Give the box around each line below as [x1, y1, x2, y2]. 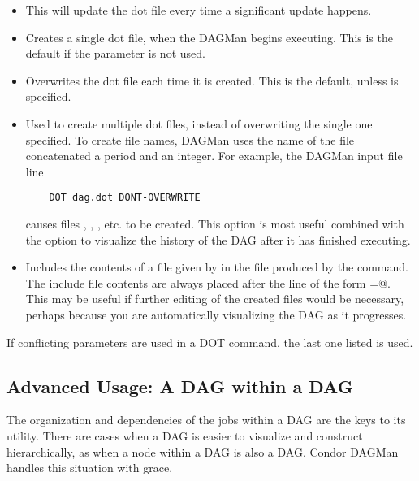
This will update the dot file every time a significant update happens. [25, 2, 372, 18]
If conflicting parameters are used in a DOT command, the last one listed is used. [6, 333, 413, 350]
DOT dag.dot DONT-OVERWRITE [49, 192, 201, 204]
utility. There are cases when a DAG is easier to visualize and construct [6, 427, 363, 444]
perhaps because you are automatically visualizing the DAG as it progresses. [25, 305, 407, 323]
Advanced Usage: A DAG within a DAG [6, 373, 353, 398]
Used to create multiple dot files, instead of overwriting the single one [25, 115, 373, 132]
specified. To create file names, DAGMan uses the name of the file [25, 131, 355, 148]
